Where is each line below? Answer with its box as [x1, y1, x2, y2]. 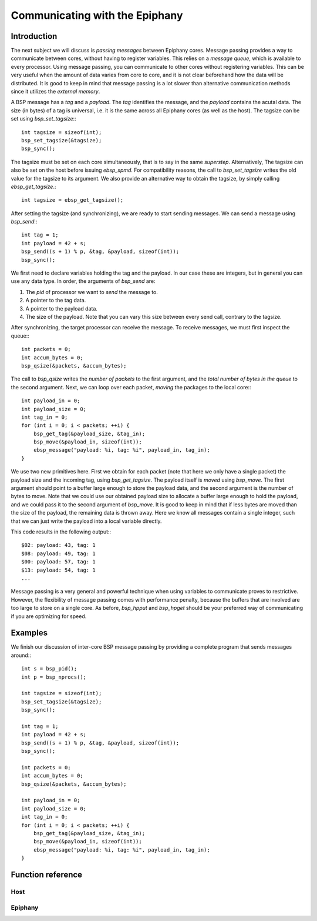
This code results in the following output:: [11, 528, 112, 535]
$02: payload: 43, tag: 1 [21, 542, 96, 549]
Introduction [11, 31, 58, 41]
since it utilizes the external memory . [11, 88, 100, 95]
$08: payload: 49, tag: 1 [21, 550, 96, 557]
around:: [11, 652, 32, 659]
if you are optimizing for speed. [11, 612, 87, 620]
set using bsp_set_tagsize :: [11, 115, 76, 122]
